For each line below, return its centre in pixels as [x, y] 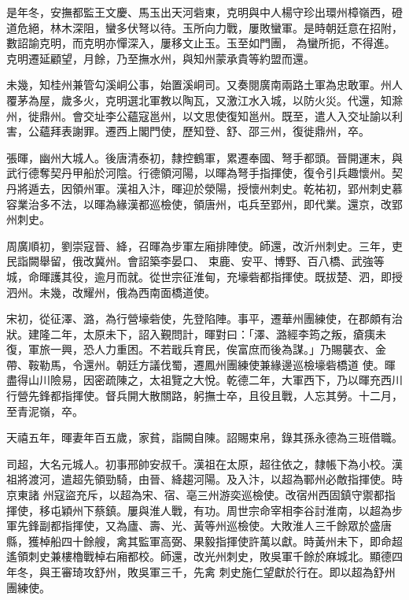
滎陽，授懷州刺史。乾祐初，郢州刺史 [298, 188]
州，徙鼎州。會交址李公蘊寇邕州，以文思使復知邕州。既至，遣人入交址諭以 [199, 115]
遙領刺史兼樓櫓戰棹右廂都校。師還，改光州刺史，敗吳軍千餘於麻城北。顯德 [199, 556]
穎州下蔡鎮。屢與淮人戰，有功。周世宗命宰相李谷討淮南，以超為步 [232, 510]
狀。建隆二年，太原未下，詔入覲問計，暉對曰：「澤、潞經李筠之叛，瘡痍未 [196, 333]
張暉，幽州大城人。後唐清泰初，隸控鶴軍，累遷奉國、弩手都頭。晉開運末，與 [204, 157]
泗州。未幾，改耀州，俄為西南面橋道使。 [111, 292]
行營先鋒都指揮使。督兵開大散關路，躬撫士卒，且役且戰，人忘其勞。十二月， [204, 396]
